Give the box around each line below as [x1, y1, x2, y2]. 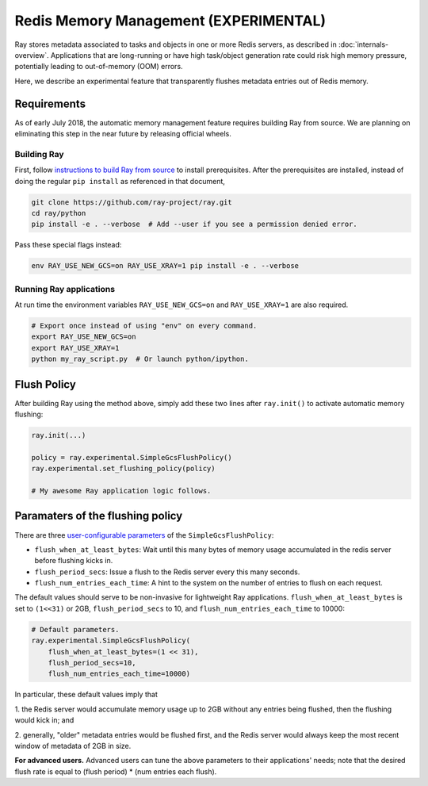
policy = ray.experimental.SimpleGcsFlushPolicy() [31, 453, 233, 462]
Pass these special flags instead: [14, 240, 122, 250]
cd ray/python [31, 209, 86, 217]
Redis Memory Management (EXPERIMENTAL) [14, 12, 327, 29]
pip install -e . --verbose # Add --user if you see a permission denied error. [31, 220, 358, 229]
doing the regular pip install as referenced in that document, [14, 176, 226, 186]
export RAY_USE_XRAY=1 [31, 343, 120, 352]
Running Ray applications [14, 283, 115, 294]
